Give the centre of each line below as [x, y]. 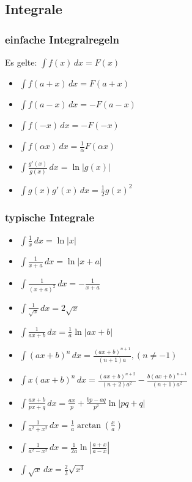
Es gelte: [21, 62]
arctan [89, 425]
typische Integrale [50, 217]
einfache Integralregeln [62, 39]
